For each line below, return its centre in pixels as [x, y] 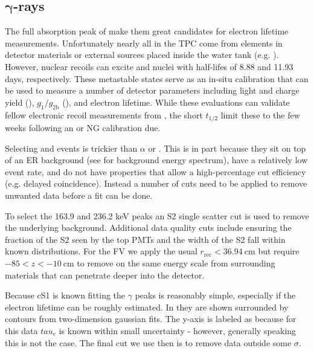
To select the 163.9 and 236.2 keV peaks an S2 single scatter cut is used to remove [157, 215]
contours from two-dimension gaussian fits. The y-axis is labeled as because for [151, 319]
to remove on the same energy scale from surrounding [176, 262]
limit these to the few [260, 114]
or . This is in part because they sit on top [227, 148]
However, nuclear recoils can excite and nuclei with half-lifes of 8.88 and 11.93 [149, 66]
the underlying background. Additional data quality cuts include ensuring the [148, 227]
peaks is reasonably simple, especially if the [215, 295]
